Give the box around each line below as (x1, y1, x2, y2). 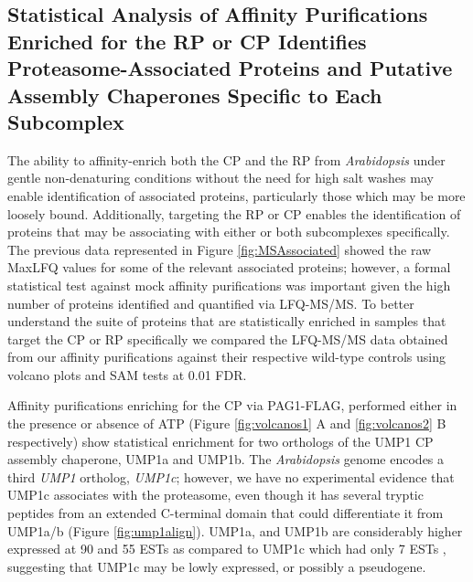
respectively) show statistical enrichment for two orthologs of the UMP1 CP (7, 431, 434, 450)
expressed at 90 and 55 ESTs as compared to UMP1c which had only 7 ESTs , (7, 539, 446, 558)
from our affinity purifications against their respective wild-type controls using (7, 347, 446, 366)
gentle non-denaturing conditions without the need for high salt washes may (7, 168, 434, 187)
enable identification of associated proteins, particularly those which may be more (7, 185, 466, 205)
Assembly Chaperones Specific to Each (7, 80, 382, 109)
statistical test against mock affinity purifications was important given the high (7, 275, 451, 294)
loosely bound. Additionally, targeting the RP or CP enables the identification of (7, 204, 461, 223)
